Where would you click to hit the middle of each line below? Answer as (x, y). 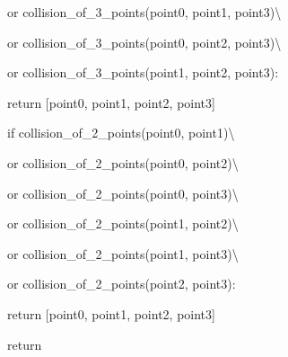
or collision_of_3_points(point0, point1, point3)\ (144, 12)
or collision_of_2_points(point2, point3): (122, 284)
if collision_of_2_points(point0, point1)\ (121, 133)
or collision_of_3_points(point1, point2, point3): (143, 72)
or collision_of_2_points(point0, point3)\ (123, 193)
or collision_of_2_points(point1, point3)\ (123, 253)
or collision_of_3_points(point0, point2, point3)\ (144, 42)
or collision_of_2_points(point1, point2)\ (123, 223)
